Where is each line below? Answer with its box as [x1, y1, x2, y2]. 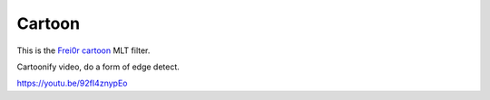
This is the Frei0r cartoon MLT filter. [16, 45, 151, 56]
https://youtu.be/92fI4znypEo [16, 77, 128, 89]
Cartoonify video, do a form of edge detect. [16, 61, 181, 72]
